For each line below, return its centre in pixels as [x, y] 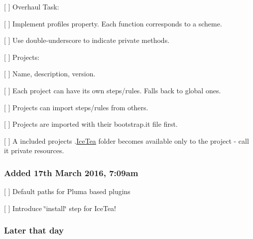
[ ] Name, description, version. [50, 74]
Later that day [34, 230]
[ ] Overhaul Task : [32, 6]
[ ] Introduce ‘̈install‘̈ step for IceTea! [60, 208]
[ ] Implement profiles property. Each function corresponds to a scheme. [113, 23]
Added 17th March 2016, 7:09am [71, 172]
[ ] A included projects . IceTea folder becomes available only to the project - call [126, 140]
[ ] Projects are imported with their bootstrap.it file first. [91, 124]
